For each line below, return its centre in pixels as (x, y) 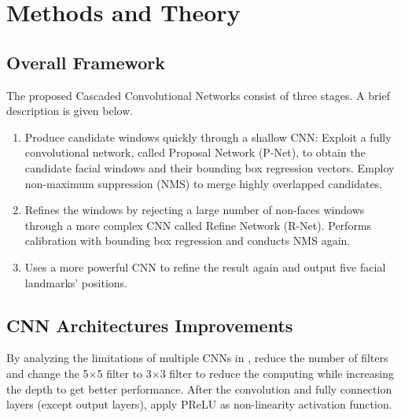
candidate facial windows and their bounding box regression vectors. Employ (210, 167)
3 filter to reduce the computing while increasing (277, 373)
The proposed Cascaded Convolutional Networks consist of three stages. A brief (198, 95)
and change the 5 (48, 373)
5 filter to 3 (124, 373)
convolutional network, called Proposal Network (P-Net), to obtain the (195, 152)
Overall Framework (86, 62)
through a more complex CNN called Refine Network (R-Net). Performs (198, 225)
